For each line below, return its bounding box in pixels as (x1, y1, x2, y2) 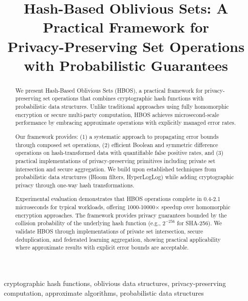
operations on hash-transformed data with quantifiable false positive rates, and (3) (15, 149, 224, 157)
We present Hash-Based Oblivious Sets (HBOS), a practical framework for (15, 86, 203, 94)
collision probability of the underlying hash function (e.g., (15, 219, 161, 227)
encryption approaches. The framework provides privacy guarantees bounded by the (15, 211, 227, 219)
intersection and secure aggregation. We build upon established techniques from (15, 165, 217, 173)
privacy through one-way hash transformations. (15, 181, 135, 189)
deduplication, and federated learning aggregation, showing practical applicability (15, 235, 221, 243)
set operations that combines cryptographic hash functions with (43, 94, 204, 102)
